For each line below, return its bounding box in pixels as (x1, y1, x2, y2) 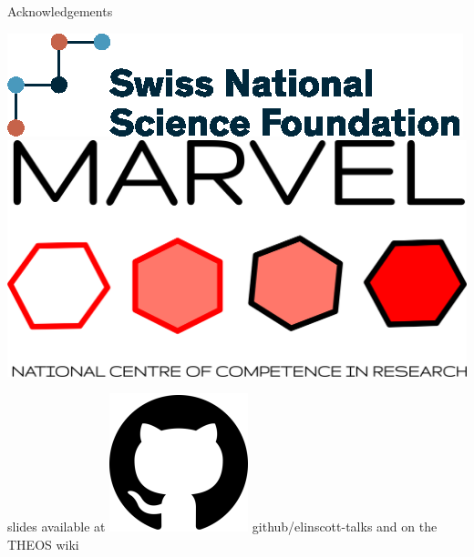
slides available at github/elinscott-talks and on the (7, 517, 438, 536)
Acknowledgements (7, 2, 113, 20)
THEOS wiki (7, 534, 79, 553)
